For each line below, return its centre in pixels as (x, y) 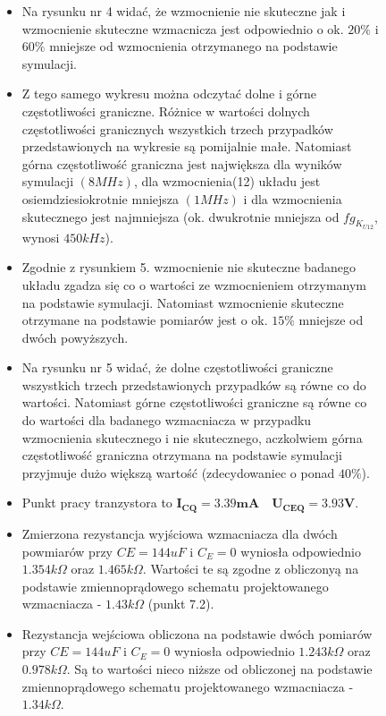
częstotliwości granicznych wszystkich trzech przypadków (177, 128)
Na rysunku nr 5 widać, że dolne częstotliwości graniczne (177, 367)
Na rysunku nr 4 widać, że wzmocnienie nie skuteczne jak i (184, 11)
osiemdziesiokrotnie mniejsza (101, 198)
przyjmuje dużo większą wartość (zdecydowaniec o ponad (178, 472)
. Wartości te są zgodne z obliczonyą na (251, 569)
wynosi (41, 237)
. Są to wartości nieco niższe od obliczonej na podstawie (219, 669)
